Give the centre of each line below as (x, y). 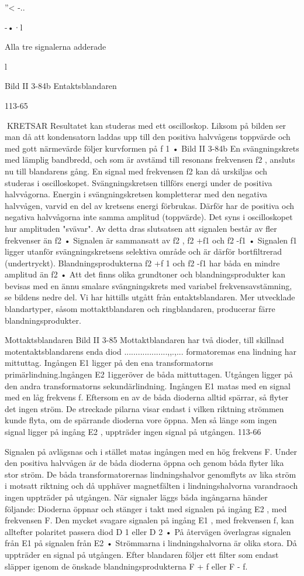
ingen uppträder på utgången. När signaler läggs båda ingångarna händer (136, 497)
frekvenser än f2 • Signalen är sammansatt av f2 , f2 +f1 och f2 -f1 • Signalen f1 (151, 240)
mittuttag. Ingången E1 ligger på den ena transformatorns (109, 363)
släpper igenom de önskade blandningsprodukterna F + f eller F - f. (126, 566)
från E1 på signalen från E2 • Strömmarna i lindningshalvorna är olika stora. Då (151, 543)
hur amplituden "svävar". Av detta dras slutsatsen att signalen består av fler (141, 228)
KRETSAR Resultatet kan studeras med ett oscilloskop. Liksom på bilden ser (146, 125)
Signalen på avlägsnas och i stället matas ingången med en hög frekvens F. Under (151, 451)
